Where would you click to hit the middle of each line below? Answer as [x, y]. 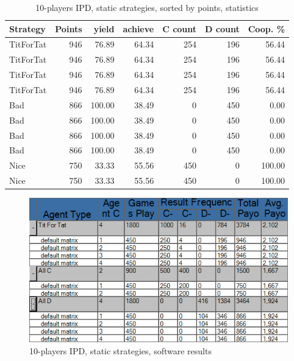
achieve [138, 28]
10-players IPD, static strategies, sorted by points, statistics [147, 7]
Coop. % [267, 28]
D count [222, 28]
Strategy [27, 28]
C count [180, 28]
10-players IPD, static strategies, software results [120, 350]
